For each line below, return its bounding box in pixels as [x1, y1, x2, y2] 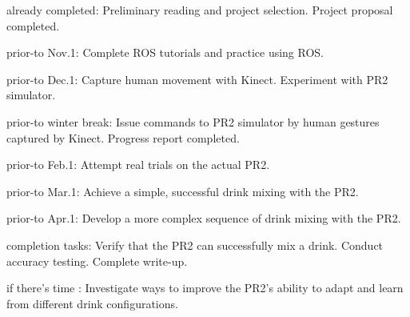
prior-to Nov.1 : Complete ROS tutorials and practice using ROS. [6, 44, 324, 61]
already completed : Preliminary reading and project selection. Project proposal [6, 2, 393, 18]
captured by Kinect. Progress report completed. [6, 129, 240, 146]
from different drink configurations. [6, 295, 178, 311]
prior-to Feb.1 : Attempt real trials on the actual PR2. [6, 156, 270, 173]
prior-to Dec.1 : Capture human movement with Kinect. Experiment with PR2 [6, 70, 388, 87]
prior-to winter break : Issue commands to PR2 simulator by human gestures [6, 113, 380, 130]
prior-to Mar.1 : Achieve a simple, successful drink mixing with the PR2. [6, 183, 359, 199]
